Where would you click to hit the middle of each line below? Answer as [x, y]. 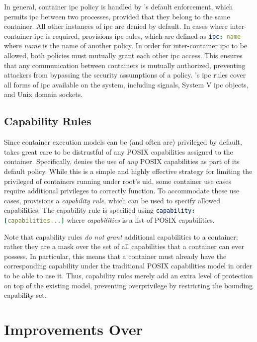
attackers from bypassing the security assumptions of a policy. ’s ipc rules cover [125, 75]
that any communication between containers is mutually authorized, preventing [125, 65]
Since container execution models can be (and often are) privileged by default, [123, 142]
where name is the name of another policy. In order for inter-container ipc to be [126, 45]
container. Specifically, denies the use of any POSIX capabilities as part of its [122, 161]
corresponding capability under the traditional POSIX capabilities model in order [128, 266]
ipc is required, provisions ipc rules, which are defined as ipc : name [138, 36]
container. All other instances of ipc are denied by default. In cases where [116, 26]
